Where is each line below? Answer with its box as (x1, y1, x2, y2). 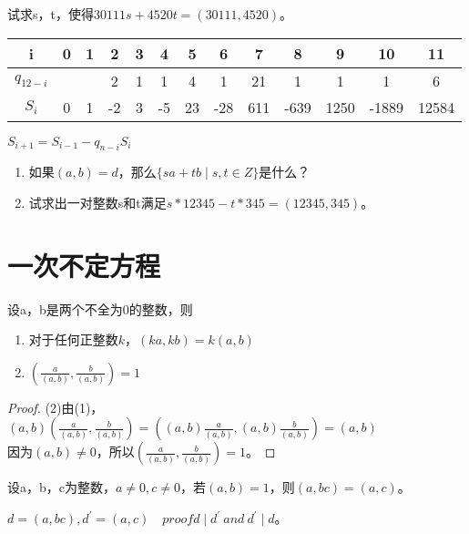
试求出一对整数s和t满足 (28, 192, 167, 211)
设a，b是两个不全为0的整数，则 (7, 299, 193, 318)
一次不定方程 (7, 246, 161, 283)
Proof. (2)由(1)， (7, 397, 104, 416)
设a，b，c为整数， (7, 478, 116, 497)
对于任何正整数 (28, 330, 118, 349)
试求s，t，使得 (7, 5, 94, 23)
